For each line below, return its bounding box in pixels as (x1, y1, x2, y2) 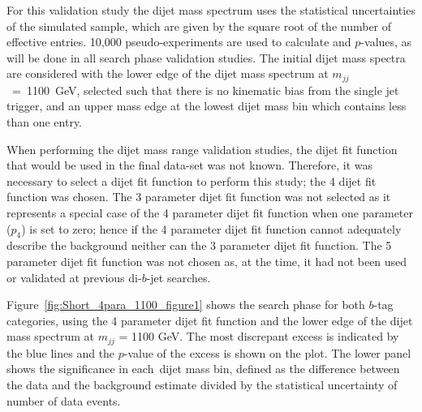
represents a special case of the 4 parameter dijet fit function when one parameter (6, 204, 414, 221)
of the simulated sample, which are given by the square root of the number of (6, 17, 392, 34)
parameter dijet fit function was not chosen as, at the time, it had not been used (6, 252, 407, 269)
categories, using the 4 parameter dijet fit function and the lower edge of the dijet (6, 311, 413, 328)
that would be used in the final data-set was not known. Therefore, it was (6, 157, 373, 174)
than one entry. (6, 114, 83, 131)
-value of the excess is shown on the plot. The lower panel (123, 344, 411, 361)
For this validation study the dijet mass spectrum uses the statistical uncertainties (6, 2, 416, 18)
